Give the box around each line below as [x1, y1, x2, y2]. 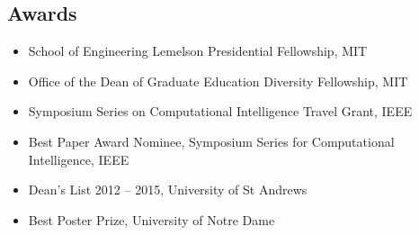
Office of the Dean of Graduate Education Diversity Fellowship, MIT [28, 71, 408, 90]
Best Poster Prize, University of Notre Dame [28, 210, 275, 229]
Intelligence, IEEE [28, 149, 129, 168]
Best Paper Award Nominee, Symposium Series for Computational [28, 131, 395, 150]
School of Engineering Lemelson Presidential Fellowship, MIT [28, 41, 368, 60]
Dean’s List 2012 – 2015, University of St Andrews [28, 180, 308, 199]
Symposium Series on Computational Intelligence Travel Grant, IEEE [28, 102, 413, 121]
